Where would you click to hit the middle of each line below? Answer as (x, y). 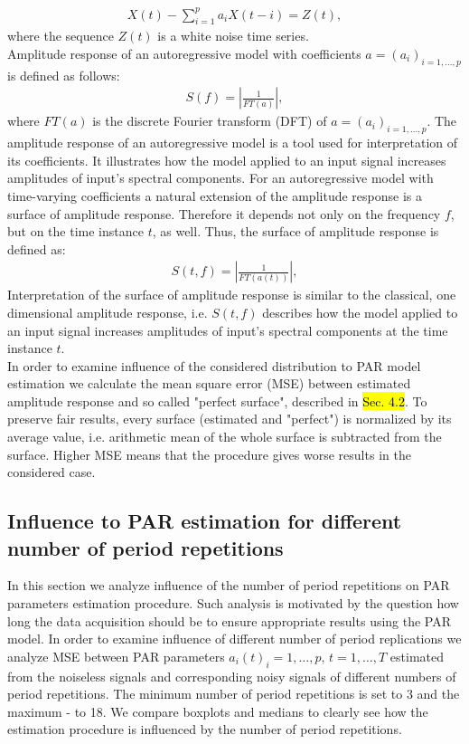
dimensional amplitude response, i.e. (108, 312)
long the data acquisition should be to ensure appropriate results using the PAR (230, 620)
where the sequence (61, 36)
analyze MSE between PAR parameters (116, 656)
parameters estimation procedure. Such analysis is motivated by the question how (233, 603)
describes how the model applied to (360, 312)
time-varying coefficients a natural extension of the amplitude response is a (215, 195)
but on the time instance (75, 231)
